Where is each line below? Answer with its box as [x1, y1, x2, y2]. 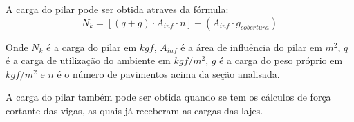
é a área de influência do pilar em [180, 39, 322, 54]
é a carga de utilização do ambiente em [6, 53, 171, 68]
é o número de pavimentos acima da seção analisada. [57, 66, 280, 81]
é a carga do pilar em [46, 39, 137, 54]
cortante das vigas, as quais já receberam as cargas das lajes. [6, 103, 263, 117]
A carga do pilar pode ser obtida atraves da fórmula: [6, 2, 229, 16]
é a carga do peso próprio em [219, 53, 343, 68]
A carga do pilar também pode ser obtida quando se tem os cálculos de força [6, 90, 331, 104]
